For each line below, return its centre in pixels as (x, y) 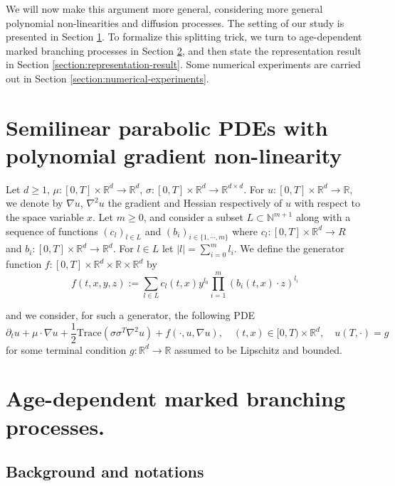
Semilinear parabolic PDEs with (167, 127)
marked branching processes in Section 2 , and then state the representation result (184, 50)
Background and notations (105, 471)
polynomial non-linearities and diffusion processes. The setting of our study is (175, 22)
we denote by (35, 203)
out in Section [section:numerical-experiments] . (107, 78)
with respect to (327, 203)
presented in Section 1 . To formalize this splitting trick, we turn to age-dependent (184, 37)
